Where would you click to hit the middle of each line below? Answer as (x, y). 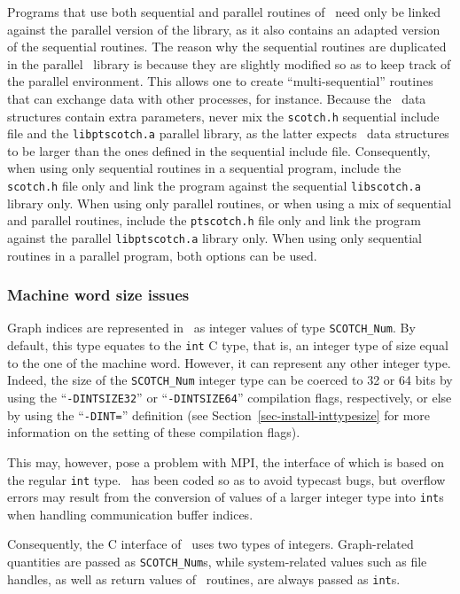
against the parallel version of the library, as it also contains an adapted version (224, 29)
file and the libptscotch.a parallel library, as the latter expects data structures (228, 133)
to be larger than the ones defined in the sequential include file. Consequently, (219, 150)
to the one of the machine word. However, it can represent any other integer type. (229, 362)
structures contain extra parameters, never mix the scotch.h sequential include (223, 116)
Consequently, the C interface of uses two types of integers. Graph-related (211, 544)
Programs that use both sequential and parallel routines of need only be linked (224, 12)
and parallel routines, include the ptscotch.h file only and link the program (214, 220)
